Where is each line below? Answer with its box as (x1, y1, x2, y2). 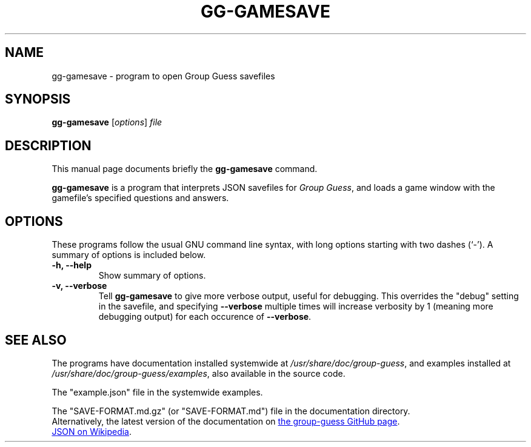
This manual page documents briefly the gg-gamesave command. (52, 164, 318, 174)
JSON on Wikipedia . (52, 426, 132, 437)
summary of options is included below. (52, 250, 206, 260)
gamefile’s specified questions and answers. (52, 193, 229, 204)
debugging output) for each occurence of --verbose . (98, 311, 312, 322)
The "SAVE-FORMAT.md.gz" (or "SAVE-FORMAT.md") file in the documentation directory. (52, 405, 410, 416)
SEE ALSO (5, 332, 67, 348)
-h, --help (52, 260, 92, 271)
